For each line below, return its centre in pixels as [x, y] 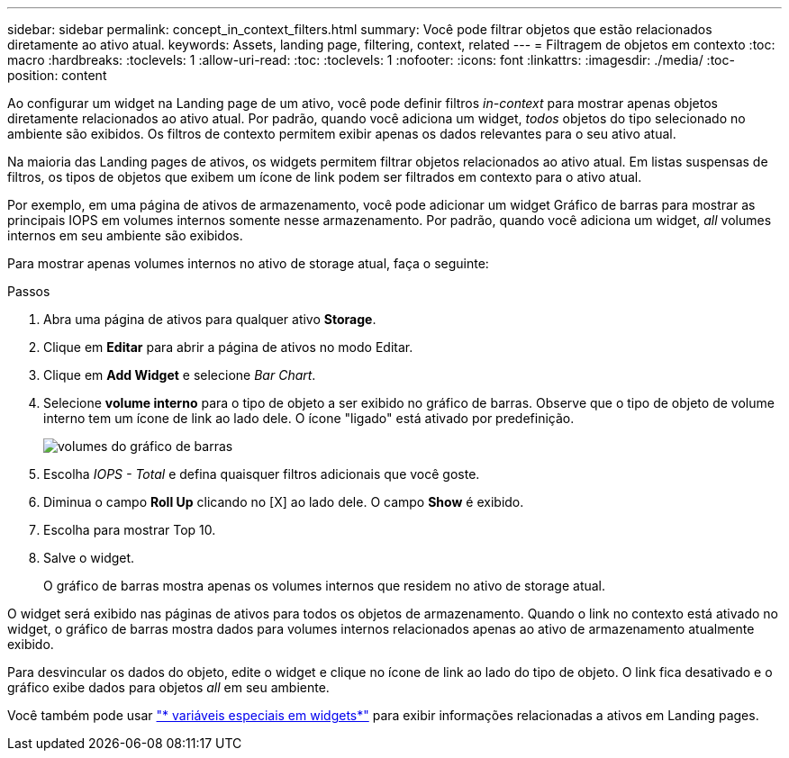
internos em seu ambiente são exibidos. [125, 235]
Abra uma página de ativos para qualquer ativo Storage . [210, 319]
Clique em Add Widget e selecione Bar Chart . [180, 375]
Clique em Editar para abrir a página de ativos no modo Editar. [228, 347]
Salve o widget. [89, 558]
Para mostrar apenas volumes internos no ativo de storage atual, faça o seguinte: [248, 263]
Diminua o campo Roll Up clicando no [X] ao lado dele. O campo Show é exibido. [284, 502]
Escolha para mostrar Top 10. [130, 530]
